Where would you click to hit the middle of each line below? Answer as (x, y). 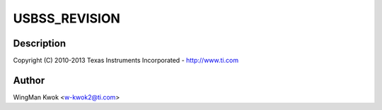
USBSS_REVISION (66, 18)
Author (29, 80)
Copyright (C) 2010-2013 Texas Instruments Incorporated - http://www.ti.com (126, 61)
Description (40, 43)
